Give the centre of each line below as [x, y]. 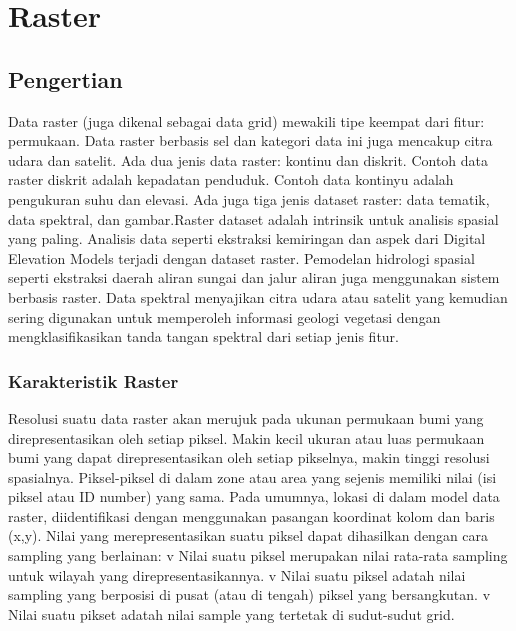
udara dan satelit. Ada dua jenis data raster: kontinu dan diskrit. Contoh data [248, 159]
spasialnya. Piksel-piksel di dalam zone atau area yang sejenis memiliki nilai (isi [252, 476]
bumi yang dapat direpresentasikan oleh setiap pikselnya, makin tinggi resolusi [249, 457]
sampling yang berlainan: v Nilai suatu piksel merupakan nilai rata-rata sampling [258, 555]
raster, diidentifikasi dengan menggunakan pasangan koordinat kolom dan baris [251, 515]
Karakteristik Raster [93, 380]
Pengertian [65, 78]
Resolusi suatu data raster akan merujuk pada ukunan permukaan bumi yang [246, 417]
